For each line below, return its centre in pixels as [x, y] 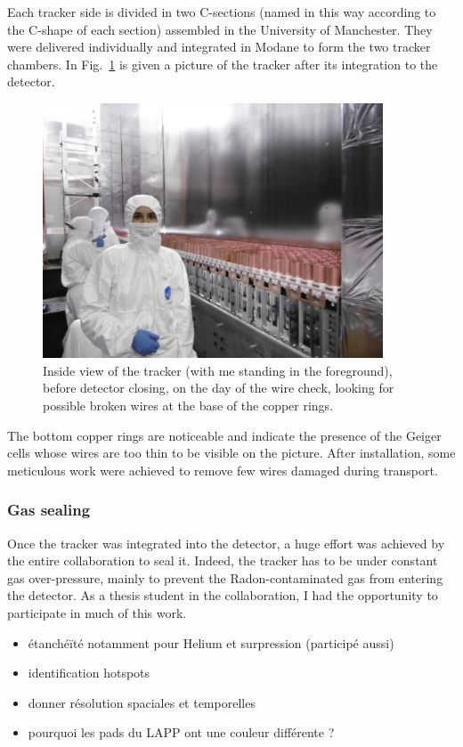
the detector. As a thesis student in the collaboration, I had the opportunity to [223, 595]
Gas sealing [49, 510]
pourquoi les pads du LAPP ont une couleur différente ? [181, 732]
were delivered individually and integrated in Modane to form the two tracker [219, 47]
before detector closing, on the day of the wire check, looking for [219, 388]
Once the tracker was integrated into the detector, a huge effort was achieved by [226, 543]
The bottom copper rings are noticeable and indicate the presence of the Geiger [224, 435]
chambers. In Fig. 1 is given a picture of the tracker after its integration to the [223, 64]
